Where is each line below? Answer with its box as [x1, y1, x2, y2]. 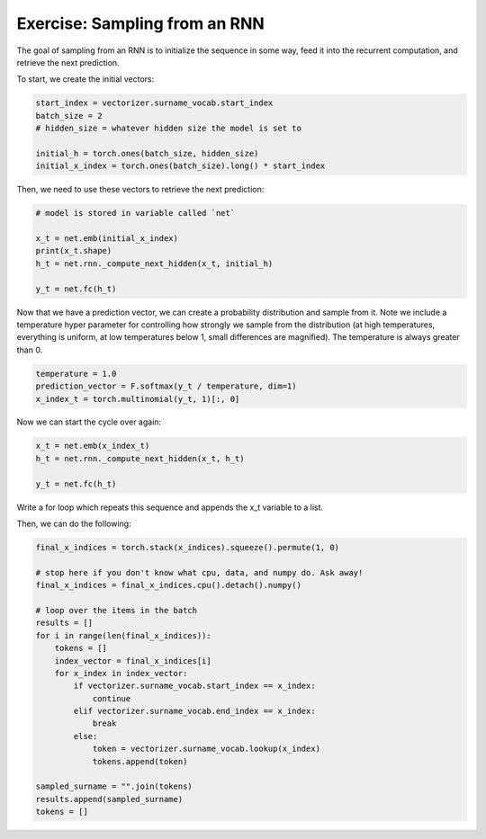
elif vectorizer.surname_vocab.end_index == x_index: [73, 706, 316, 717]
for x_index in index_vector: [54, 668, 188, 678]
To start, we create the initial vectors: [16, 74, 155, 85]
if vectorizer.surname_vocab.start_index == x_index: [73, 681, 316, 692]
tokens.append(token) [92, 756, 188, 766]
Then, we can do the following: [16, 518, 131, 530]
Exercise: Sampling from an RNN [16, 13, 265, 33]
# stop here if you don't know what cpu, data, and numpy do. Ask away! [35, 567, 364, 577]
